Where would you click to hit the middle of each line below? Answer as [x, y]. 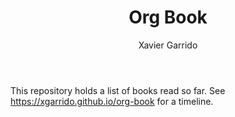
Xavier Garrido [168, 45]
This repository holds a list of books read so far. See [118, 90]
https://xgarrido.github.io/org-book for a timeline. [112, 101]
